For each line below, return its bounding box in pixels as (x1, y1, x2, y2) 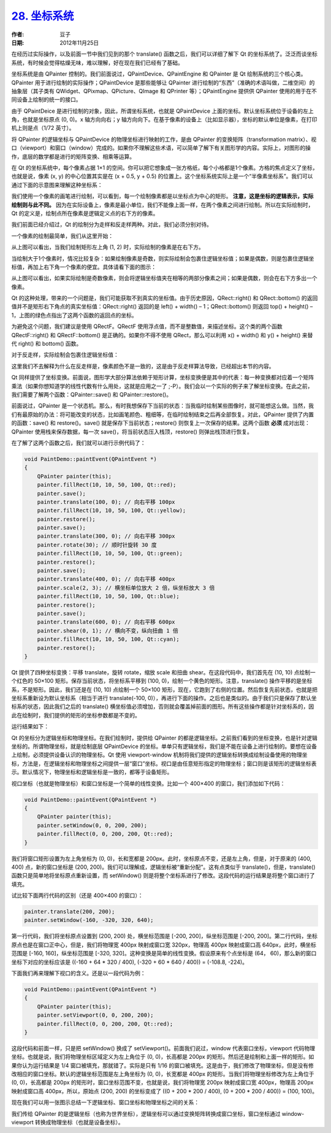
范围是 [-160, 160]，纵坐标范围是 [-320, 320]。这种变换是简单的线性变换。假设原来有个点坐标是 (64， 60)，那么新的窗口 (11, 950, 317, 957)
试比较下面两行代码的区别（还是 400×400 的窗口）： (11, 892, 143, 899)
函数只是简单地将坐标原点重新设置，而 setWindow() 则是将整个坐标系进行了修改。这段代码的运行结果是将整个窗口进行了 (11, 872, 315, 879)
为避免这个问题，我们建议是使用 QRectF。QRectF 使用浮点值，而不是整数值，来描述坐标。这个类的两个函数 (11, 322, 283, 330)
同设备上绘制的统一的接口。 (11, 96, 82, 104)
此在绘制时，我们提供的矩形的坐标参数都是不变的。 (11, 711, 140, 719)
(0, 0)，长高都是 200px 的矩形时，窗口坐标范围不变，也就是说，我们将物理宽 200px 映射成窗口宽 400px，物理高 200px (11, 1079, 314, 1086)
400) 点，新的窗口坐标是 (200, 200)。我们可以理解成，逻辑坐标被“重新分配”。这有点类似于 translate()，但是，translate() (11, 863, 316, 871)
